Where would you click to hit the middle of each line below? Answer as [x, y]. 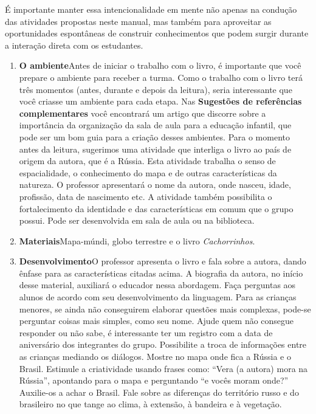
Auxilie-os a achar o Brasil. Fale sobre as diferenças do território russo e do [159, 392]
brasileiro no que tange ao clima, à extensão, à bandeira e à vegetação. [150, 404]
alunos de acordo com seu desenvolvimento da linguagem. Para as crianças [158, 297]
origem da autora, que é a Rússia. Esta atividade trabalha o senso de [147, 161]
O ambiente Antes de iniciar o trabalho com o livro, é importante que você [160, 65]
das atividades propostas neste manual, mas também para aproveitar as [138, 21]
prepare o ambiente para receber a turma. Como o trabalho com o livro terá [161, 77]
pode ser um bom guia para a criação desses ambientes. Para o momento [154, 136]
